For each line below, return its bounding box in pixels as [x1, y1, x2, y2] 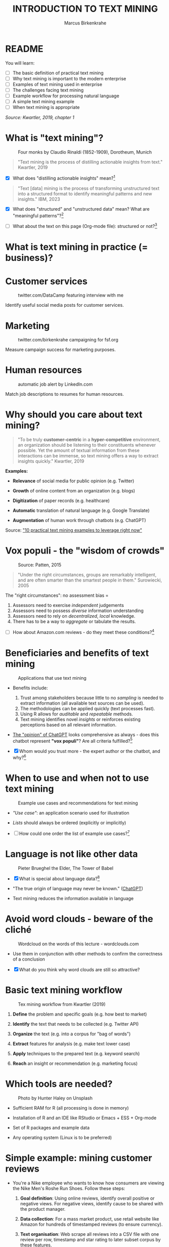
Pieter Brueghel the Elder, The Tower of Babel [18, 865, 114, 871]
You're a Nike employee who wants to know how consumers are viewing [12, 1180, 164, 1186]
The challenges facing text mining [12, 87, 84, 93]
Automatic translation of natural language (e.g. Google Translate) [12, 507, 150, 514]
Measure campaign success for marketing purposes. [5, 346, 116, 353]
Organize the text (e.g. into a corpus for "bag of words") [12, 1031, 131, 1037]
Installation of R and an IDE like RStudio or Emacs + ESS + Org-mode [12, 1115, 157, 1121]
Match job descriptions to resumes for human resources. [5, 391, 124, 397]
